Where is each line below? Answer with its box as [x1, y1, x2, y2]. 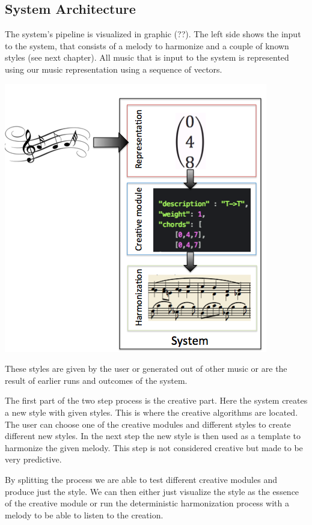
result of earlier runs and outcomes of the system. [5, 374, 188, 386]
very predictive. [5, 453, 62, 466]
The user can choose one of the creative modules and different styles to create [5, 417, 291, 430]
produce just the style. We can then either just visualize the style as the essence [5, 485, 299, 497]
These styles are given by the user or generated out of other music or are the [5, 362, 287, 375]
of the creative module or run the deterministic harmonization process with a [5, 497, 289, 509]
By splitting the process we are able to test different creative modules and [5, 473, 277, 485]
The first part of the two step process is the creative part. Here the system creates [5, 394, 308, 407]
